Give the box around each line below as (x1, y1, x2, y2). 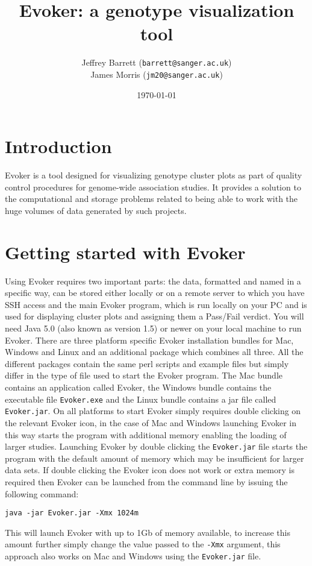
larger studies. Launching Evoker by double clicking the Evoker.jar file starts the (5, 440, 308, 453)
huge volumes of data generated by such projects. (5, 204, 187, 216)
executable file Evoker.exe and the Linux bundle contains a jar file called (5, 392, 276, 405)
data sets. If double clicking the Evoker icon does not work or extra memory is (5, 464, 295, 476)
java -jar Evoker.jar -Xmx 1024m (5, 509, 139, 518)
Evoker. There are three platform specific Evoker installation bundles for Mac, (5, 333, 294, 346)
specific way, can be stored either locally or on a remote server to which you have (5, 286, 305, 299)
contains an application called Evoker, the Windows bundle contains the (5, 381, 272, 393)
